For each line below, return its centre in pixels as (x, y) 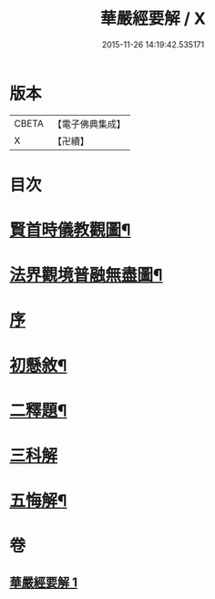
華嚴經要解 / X (153, 19)
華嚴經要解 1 (44, 582)
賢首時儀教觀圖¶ (70, 230)
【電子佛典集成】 (89, 124)
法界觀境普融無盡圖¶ (86, 275)
